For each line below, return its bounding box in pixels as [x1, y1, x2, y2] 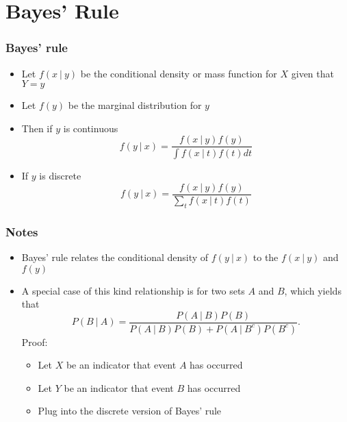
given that [291, 66, 334, 80]
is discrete [39, 169, 81, 183]
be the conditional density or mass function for [80, 66, 277, 80]
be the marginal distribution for [68, 98, 202, 112]
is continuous [63, 121, 118, 135]
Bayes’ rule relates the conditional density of [21, 249, 209, 264]
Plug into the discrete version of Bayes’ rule [38, 404, 222, 418]
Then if [21, 121, 53, 135]
